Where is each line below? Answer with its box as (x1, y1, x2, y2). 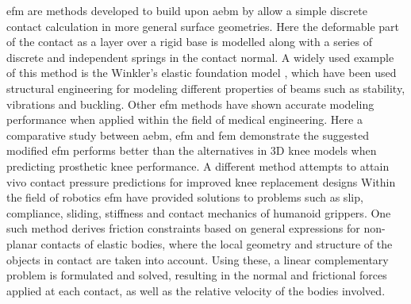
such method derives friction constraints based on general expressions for (6, 220, 360, 237)
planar (6, 235, 37, 252)
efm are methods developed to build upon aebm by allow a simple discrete (6, 2, 367, 18)
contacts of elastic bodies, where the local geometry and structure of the (40, 235, 393, 252)
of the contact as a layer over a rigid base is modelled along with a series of (6, 33, 372, 50)
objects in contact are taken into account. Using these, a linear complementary (6, 251, 389, 267)
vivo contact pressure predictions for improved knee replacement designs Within (6, 173, 396, 190)
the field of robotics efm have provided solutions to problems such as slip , (6, 189, 363, 206)
